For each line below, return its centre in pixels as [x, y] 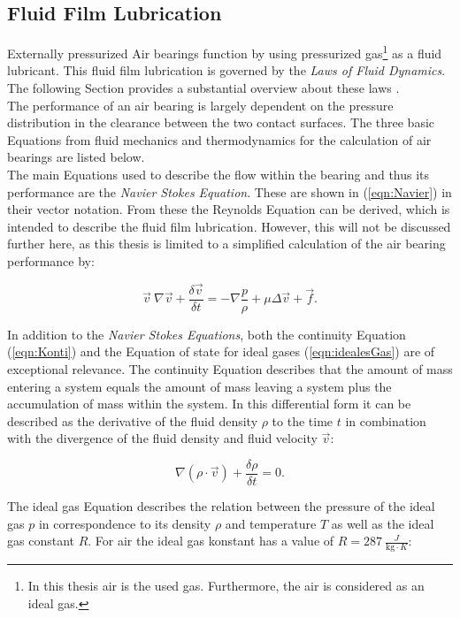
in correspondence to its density [125, 523]
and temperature [271, 523]
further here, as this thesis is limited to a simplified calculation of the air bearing [226, 244]
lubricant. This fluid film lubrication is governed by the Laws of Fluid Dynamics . [226, 70]
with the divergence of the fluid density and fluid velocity [162, 438]
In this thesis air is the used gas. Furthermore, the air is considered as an [226, 586]
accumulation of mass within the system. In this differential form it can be [209, 404]
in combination [386, 420]
